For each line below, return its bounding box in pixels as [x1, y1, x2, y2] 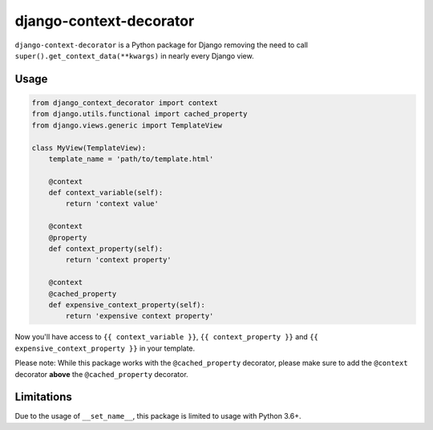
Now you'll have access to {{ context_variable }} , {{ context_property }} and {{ [14, 332, 318, 342]
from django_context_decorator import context [31, 98, 218, 107]
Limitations [14, 390, 72, 404]
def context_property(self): [48, 245, 164, 254]
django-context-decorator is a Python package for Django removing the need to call [14, 40, 309, 50]
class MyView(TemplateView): [31, 143, 147, 152]
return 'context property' [65, 255, 172, 265]
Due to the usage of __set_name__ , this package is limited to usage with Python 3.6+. [14, 412, 301, 421]
